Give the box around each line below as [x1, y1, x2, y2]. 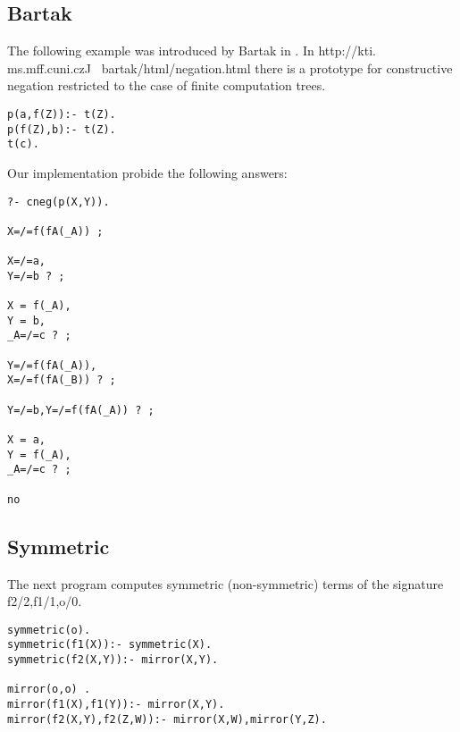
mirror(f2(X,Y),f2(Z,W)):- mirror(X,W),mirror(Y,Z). [7, 712, 327, 726]
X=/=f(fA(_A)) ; [7, 224, 104, 238]
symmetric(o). [7, 623, 91, 636]
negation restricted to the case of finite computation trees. [7, 76, 326, 95]
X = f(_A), [7, 299, 71, 313]
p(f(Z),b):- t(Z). [7, 122, 116, 136]
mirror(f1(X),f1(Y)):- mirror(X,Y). [7, 698, 225, 711]
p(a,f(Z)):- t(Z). [7, 107, 116, 121]
